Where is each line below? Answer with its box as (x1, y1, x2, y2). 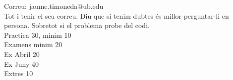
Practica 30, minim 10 (4, 29, 71, 40)
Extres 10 (4, 68, 33, 79)
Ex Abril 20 (4, 49, 40, 59)
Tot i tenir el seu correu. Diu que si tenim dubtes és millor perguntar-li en (4, 10, 229, 21)
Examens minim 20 (4, 39, 62, 50)
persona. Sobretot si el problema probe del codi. (4, 20, 150, 30)
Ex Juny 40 (4, 58, 39, 69)
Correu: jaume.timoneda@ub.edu (4, 1, 104, 11)
